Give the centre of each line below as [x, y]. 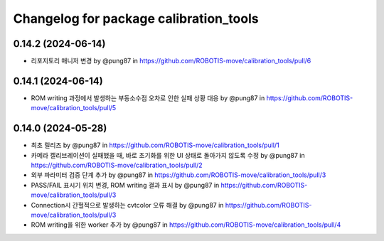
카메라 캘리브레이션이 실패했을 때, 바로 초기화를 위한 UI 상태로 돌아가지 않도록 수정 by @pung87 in [168, 155]
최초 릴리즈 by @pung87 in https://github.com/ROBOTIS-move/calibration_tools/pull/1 [155, 145]
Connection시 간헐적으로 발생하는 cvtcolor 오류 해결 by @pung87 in [127, 205]
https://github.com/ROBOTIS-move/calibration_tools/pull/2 [117, 165]
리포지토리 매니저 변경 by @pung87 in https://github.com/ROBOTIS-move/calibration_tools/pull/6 [171, 61]
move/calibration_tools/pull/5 [74, 108]
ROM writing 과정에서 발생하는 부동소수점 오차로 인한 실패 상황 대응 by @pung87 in [148, 98]
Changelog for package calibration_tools [136, 18]
